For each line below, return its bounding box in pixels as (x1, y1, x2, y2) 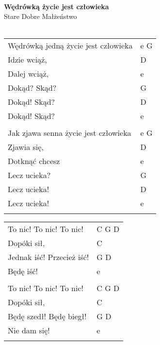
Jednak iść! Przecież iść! (8, 251, 89, 263)
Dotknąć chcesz (8, 155, 60, 166)
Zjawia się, (8, 141, 44, 152)
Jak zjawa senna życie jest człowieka (8, 127, 131, 138)
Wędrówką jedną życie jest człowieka (8, 39, 133, 51)
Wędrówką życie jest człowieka (4, 1, 109, 11)
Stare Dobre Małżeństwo (4, 11, 77, 21)
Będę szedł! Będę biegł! (8, 310, 87, 322)
